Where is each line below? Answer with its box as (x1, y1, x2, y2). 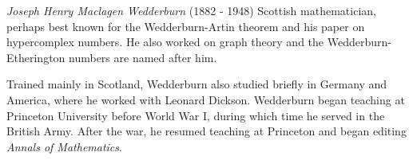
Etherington (6, 49, 66, 65)
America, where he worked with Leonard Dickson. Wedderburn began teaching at (6, 91, 405, 107)
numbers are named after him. (69, 49, 217, 65)
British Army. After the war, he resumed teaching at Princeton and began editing (6, 123, 407, 139)
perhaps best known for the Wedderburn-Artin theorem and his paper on (6, 18, 365, 34)
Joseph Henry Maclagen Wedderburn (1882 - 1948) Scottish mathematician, (6, 2, 376, 18)
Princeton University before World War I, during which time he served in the (6, 107, 385, 123)
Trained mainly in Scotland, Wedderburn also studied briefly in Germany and (6, 76, 387, 92)
